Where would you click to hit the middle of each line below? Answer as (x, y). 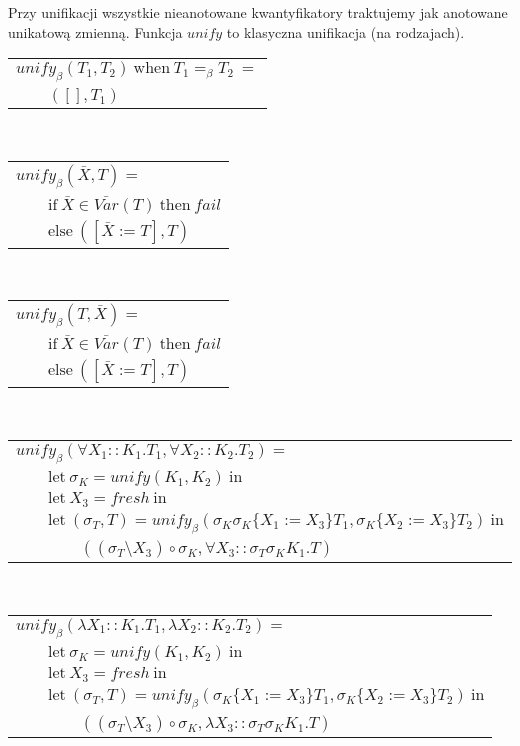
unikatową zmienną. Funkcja (95, 31)
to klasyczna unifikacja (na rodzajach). (345, 31)
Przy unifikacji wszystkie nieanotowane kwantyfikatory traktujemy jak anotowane (258, 12)
